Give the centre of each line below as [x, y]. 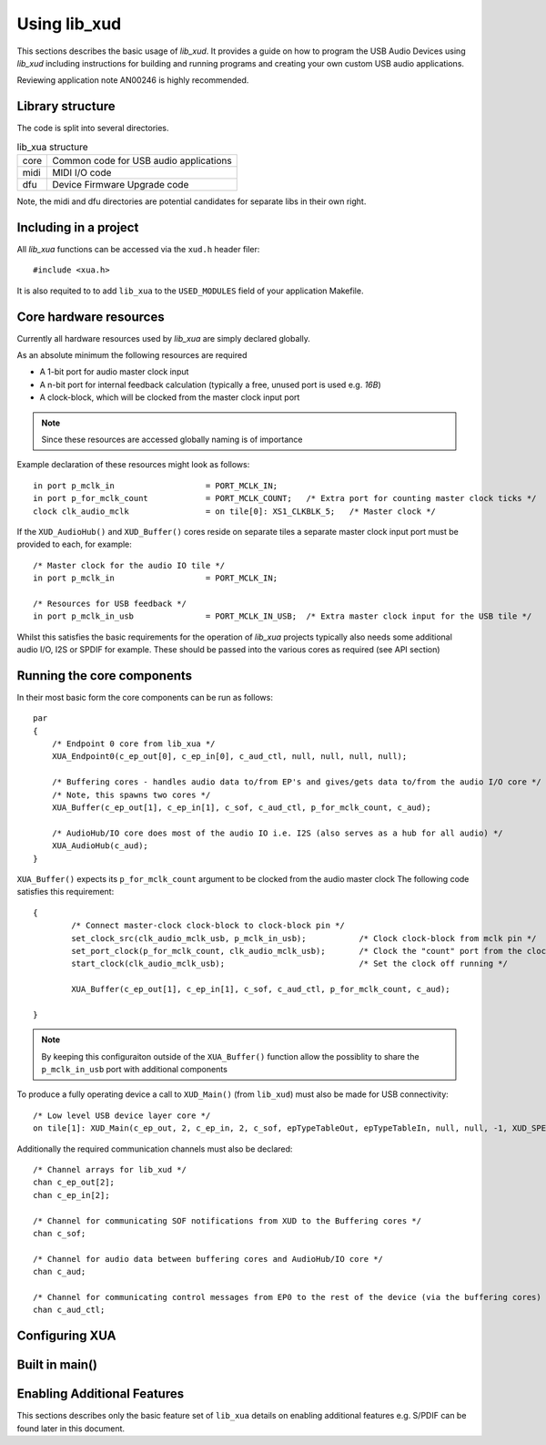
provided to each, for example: [74, 544]
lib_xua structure [52, 147]
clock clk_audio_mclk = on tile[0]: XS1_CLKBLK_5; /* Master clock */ [235, 511]
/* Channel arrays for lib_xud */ [110, 1170]
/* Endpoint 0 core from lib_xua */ [133, 744]
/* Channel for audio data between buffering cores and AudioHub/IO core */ [208, 1259]
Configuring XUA [66, 1336]
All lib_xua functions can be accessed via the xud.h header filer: [138, 249]
